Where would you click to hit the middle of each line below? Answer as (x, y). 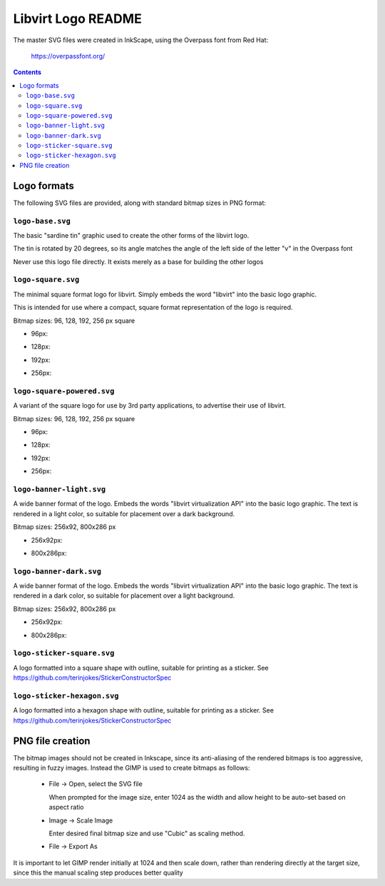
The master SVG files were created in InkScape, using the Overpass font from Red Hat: (141, 40)
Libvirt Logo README (77, 19)
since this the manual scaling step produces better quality (98, 873)
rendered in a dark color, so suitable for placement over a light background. (124, 595)
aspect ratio (66, 807)
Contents (27, 72)
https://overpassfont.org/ (68, 56)
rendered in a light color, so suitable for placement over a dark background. (124, 513)
